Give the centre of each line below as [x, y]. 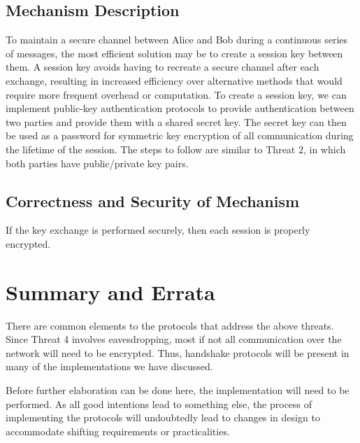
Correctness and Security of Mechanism [153, 201]
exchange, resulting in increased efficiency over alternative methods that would [174, 80]
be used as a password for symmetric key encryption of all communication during [180, 135]
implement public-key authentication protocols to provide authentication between [180, 108]
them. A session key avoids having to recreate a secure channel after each [163, 67]
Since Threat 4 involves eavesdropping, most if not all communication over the [174, 339]
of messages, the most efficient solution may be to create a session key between [174, 53]
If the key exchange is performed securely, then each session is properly [158, 230]
